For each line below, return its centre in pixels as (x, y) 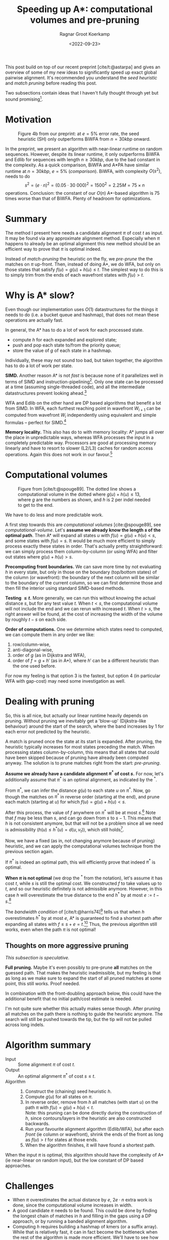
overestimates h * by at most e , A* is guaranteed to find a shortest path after (84, 917)
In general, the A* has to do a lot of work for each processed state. (74, 330)
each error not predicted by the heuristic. (48, 731)
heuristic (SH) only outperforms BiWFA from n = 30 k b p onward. (84, 139)
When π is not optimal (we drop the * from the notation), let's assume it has (84, 877)
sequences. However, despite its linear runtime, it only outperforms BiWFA (82, 154)
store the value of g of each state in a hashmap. (62, 350)
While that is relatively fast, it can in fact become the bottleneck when (85, 1232)
